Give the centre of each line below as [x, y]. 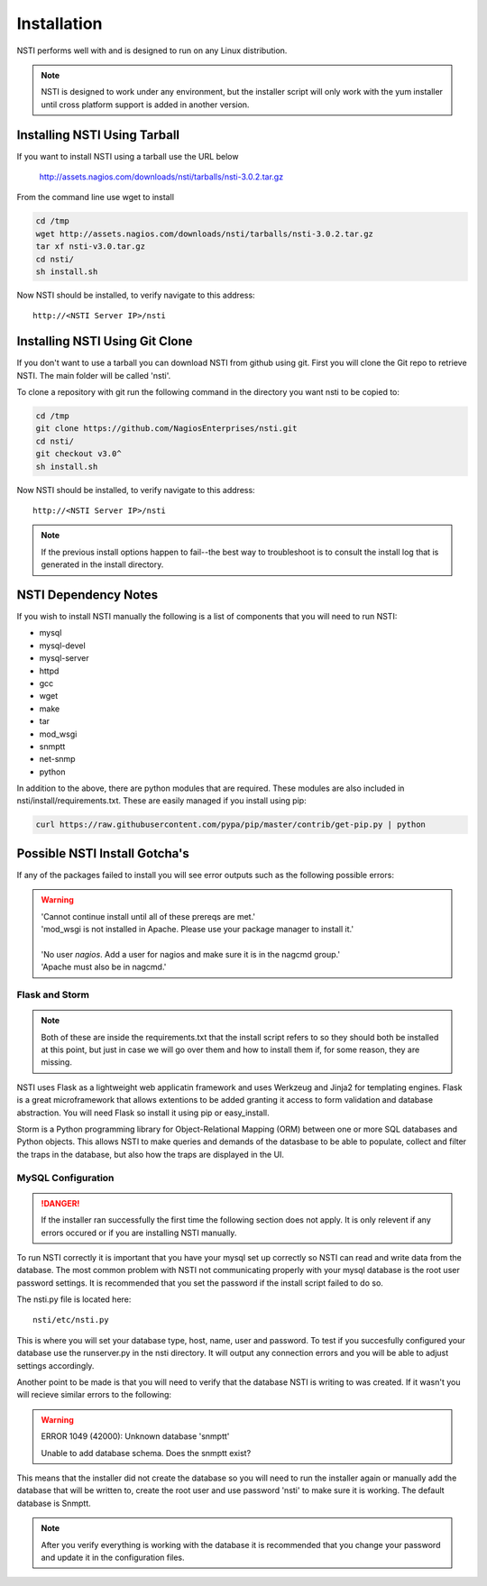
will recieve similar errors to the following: [94, 1395]
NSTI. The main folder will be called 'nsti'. [94, 375]
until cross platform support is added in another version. [145, 105]
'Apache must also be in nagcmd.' [104, 967]
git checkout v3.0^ [78, 454]
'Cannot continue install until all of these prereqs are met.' [148, 916]
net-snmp [57, 759]
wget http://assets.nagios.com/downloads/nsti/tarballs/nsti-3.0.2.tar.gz [205, 234]
